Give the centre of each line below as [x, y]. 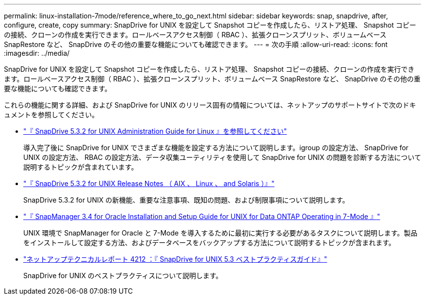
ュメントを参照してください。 [51, 115]
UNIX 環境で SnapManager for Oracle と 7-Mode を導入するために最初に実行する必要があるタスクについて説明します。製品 [221, 233]
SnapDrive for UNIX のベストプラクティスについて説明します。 [123, 275]
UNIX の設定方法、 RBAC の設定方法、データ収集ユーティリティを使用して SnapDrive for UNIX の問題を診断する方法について [222, 157]
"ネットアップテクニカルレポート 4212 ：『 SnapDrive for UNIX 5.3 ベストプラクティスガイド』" [175, 259]
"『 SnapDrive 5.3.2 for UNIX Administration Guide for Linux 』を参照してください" [155, 131]
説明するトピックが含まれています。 [81, 167]
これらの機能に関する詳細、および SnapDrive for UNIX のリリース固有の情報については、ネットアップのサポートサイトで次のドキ [210, 105]
